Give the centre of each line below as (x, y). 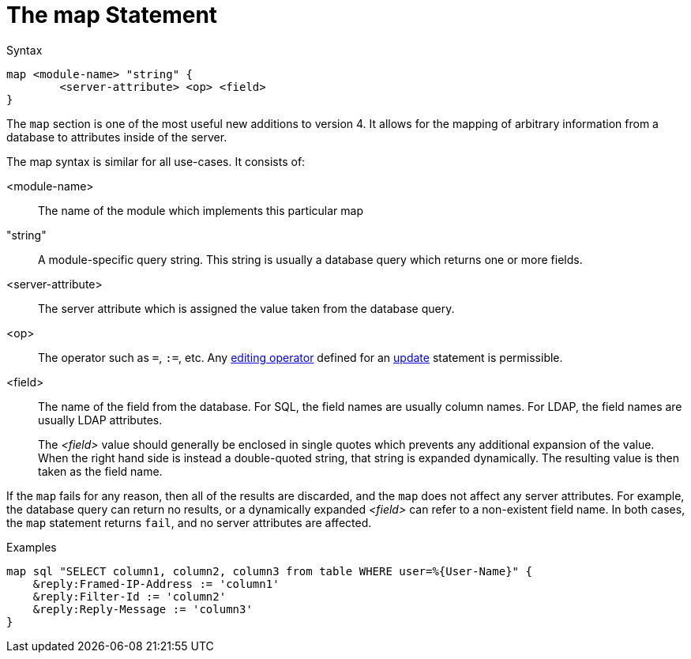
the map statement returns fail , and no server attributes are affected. (189, 522)
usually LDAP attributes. (100, 420)
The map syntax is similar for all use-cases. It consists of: (156, 161)
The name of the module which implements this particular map (201, 210)
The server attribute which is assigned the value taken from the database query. (246, 308)
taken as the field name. (100, 471)
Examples (32, 547)
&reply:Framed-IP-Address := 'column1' (156, 584)
